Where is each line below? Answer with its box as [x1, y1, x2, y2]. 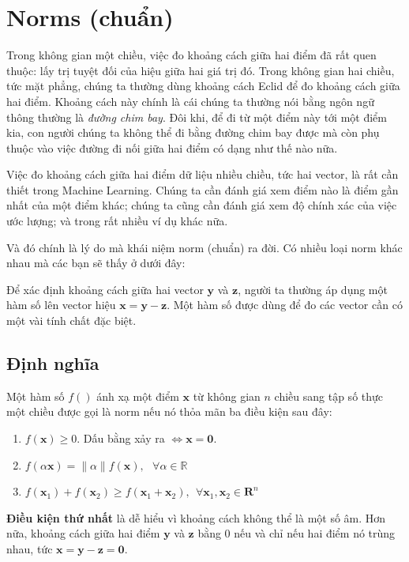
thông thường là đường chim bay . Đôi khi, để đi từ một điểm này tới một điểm [6, 108, 387, 125]
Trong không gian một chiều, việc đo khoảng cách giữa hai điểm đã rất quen [6, 47, 377, 63]
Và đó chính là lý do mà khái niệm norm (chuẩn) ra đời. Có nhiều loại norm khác [6, 239, 403, 255]
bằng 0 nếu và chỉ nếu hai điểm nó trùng [197, 525, 396, 541]
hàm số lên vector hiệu [6, 296, 116, 313]
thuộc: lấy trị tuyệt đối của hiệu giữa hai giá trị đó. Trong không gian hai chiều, [6, 62, 395, 78]
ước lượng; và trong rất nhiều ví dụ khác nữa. [6, 213, 228, 229]
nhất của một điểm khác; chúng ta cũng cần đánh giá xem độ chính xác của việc [6, 197, 397, 213]
